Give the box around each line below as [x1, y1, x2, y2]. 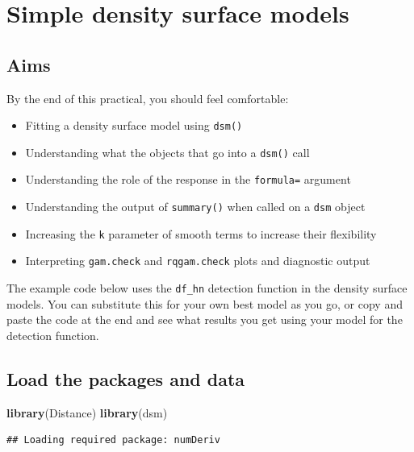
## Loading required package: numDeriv [6, 434, 220, 446]
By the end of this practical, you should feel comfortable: [6, 89, 289, 106]
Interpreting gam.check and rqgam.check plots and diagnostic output [25, 252, 370, 269]
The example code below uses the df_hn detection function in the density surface [6, 280, 408, 296]
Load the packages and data [6, 366, 245, 391]
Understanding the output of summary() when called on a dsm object [25, 198, 366, 215]
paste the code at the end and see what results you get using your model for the [6, 311, 403, 328]
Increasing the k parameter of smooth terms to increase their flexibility [25, 225, 377, 242]
